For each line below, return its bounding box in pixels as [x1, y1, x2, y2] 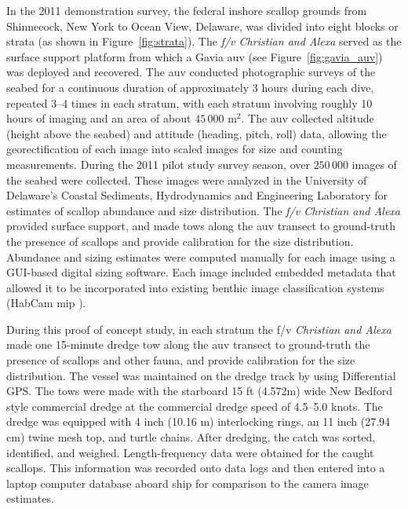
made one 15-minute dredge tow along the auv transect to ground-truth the [6, 336, 370, 353]
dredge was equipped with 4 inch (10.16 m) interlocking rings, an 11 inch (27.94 [6, 413, 391, 430]
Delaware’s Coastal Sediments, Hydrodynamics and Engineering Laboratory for [6, 187, 388, 203]
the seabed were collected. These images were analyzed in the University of [6, 171, 367, 188]
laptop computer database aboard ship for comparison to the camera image [6, 474, 369, 491]
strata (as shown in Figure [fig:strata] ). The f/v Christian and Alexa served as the [6, 33, 402, 49]
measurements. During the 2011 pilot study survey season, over [6, 156, 310, 172]
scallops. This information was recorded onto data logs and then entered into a [6, 460, 385, 476]
